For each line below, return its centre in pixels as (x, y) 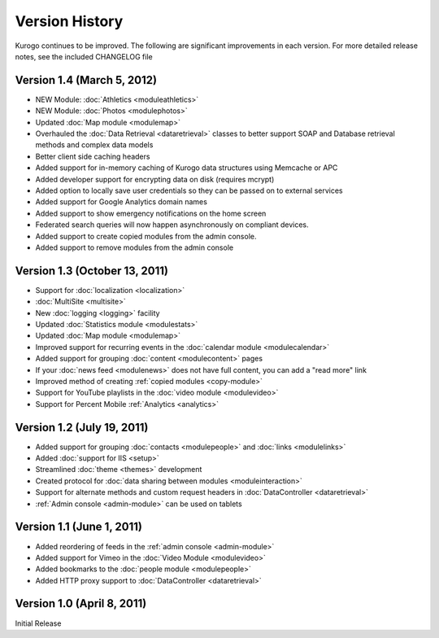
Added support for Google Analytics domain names (121, 202)
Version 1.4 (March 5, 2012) (86, 80)
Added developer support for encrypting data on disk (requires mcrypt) (155, 179)
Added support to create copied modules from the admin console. (146, 236)
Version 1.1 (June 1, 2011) (78, 527)
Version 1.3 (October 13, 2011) (91, 271)
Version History (69, 21)
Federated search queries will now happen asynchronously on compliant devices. (172, 225)
